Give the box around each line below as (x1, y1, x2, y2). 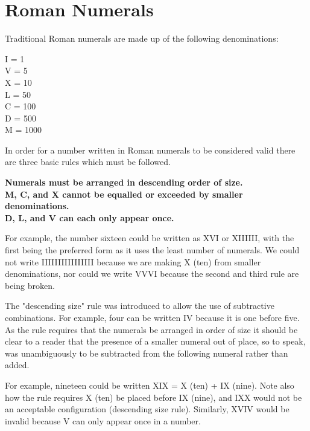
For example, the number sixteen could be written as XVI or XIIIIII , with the (5, 232, 294, 244)
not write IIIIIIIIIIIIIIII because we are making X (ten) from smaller (5, 255, 261, 268)
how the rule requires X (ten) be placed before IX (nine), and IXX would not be (5, 390, 302, 403)
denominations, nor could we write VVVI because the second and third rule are (5, 267, 299, 280)
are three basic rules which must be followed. (5, 155, 171, 168)
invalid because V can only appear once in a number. (5, 414, 201, 427)
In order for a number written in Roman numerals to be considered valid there (5, 143, 296, 156)
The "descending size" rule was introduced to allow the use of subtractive (5, 299, 274, 312)
